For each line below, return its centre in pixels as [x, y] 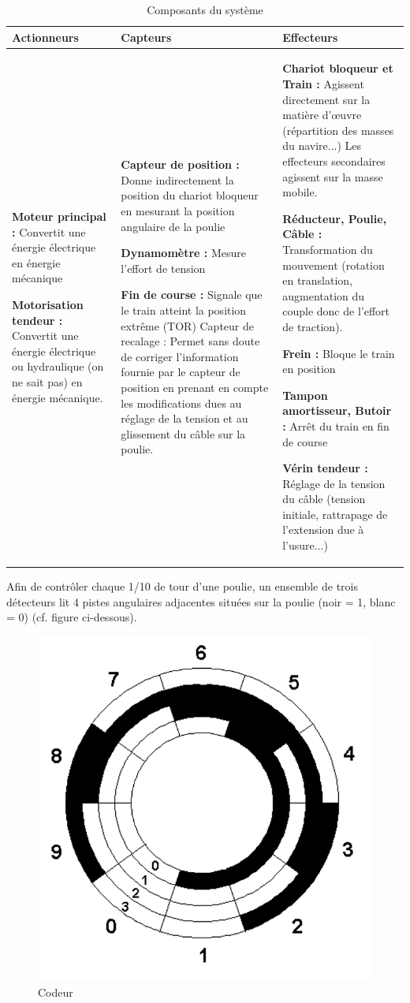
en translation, [318, 280]
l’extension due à [323, 529]
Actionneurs [45, 37]
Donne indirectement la [177, 179]
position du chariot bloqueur [190, 195]
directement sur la [326, 99]
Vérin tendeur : [325, 468]
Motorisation [48, 304]
